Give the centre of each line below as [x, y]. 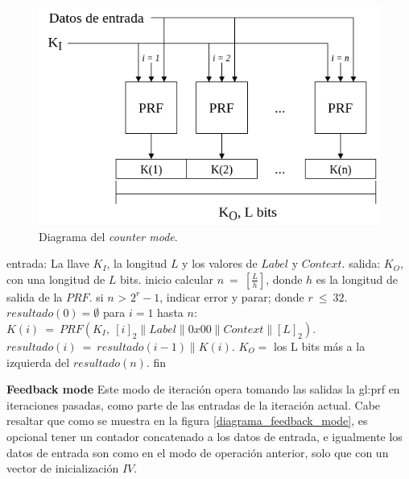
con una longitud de [56, 279]
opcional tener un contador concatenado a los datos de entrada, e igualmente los [204, 436]
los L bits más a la [319, 346]
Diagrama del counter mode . [108, 236]
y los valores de [220, 263]
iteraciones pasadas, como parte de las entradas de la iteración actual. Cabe [194, 404]
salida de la [35, 296]
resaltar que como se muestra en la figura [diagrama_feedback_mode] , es [187, 421]
